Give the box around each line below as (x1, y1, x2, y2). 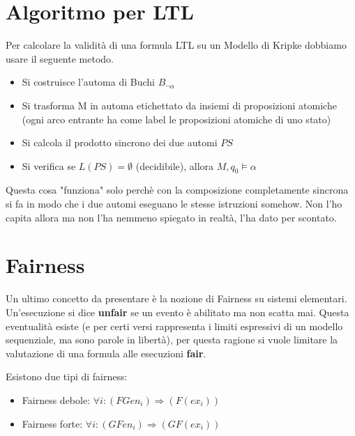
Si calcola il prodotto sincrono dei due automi (22, 135, 218, 150)
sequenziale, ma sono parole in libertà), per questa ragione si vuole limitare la (6, 332, 338, 347)
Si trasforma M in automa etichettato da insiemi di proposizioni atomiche (22, 98, 337, 112)
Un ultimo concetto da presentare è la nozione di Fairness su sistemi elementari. (6, 291, 347, 306)
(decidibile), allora (135, 158, 214, 173)
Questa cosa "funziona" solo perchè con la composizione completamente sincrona (6, 182, 349, 197)
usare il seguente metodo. (6, 51, 114, 65)
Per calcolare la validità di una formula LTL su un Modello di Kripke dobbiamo (6, 38, 347, 52)
